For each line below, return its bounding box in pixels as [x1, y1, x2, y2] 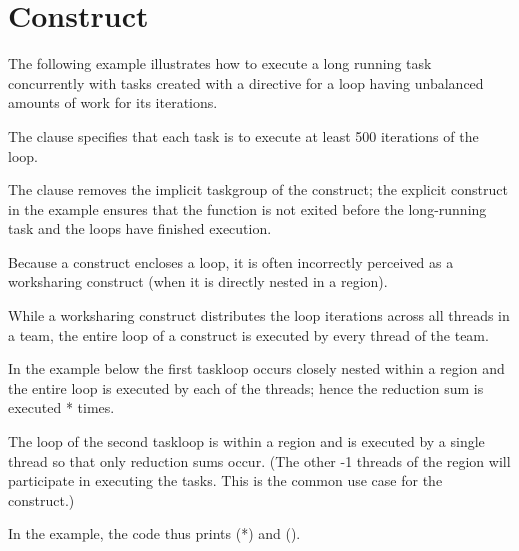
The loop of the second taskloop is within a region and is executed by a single [8, 431, 485, 452]
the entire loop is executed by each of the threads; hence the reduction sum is [8, 377, 484, 398]
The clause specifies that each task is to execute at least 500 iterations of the [8, 125, 479, 146]
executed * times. [8, 397, 115, 418]
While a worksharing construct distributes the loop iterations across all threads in [8, 305, 510, 326]
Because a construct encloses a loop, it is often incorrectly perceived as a [8, 251, 454, 272]
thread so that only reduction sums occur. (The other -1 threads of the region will [8, 450, 511, 471]
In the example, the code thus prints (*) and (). [8, 523, 301, 544]
